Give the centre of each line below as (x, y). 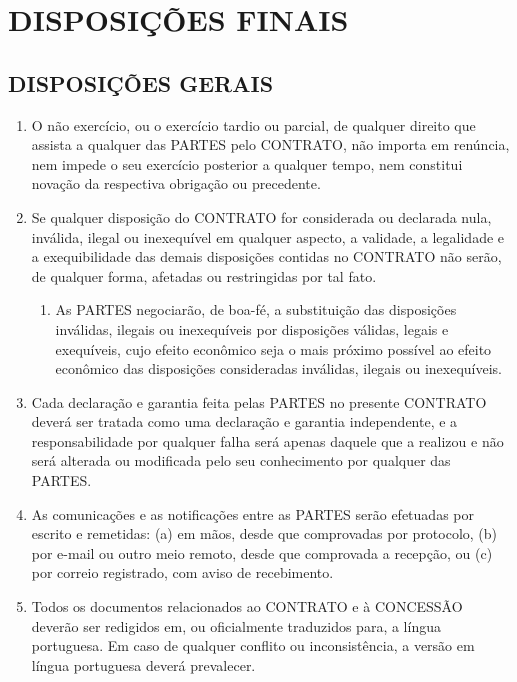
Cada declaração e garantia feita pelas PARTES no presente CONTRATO (259, 401)
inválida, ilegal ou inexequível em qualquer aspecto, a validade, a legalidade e (268, 236)
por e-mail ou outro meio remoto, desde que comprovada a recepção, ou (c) (262, 552)
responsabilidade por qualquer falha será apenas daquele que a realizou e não (267, 440)
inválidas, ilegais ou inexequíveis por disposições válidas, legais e (252, 328)
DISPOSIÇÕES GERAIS (141, 82)
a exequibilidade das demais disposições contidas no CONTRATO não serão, (266, 256)
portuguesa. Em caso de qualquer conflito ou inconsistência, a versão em (253, 645)
